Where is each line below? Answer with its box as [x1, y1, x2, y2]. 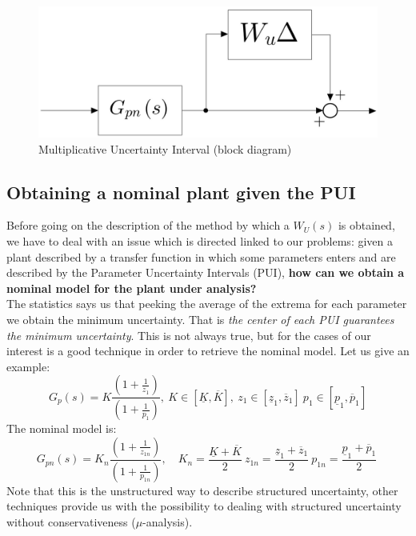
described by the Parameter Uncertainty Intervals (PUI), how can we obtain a [6, 264, 405, 281]
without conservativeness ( [6, 513, 136, 530]
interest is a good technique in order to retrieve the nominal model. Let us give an [6, 342, 410, 359]
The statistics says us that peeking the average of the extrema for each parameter [6, 295, 407, 312]
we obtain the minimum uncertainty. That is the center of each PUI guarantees [6, 310, 394, 327]
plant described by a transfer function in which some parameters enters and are [6, 248, 396, 265]
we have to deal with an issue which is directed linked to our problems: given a [6, 232, 393, 249]
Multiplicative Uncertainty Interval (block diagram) [38, 140, 292, 157]
